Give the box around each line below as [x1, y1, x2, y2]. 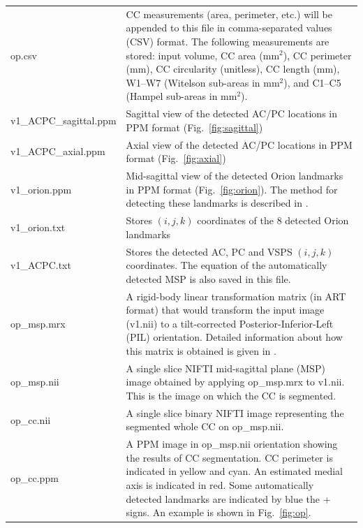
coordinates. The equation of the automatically [126, 258, 327, 272]
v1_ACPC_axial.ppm [10, 144, 105, 159]
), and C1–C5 [283, 75, 341, 89]
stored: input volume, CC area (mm [126, 47, 280, 62]
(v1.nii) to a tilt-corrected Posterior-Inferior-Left [126, 316, 334, 330]
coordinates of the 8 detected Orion [197, 213, 349, 228]
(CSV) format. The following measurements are [126, 34, 329, 48]
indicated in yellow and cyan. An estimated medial [126, 464, 343, 478]
